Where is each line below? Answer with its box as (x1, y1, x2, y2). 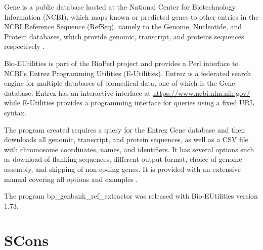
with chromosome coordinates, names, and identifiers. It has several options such (4, 144, 254, 154)
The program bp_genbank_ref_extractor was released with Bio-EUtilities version (4, 191, 258, 201)
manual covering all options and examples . (4, 173, 138, 184)
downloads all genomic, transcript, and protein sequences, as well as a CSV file (4, 134, 248, 145)
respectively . (4, 41, 45, 51)
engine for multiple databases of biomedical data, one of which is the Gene (4, 78, 235, 88)
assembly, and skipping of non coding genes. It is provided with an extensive (4, 163, 241, 174)
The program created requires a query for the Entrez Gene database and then (4, 124, 245, 135)
